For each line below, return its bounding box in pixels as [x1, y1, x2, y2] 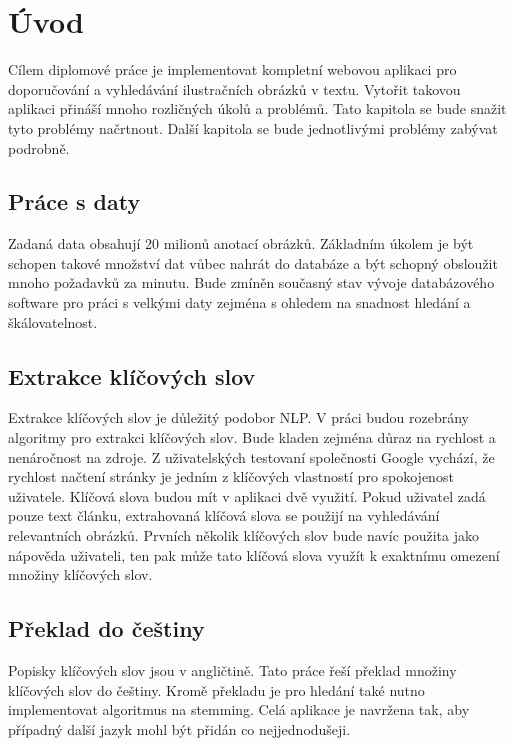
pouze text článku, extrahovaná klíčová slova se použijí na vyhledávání [8, 505, 440, 526]
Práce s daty [8, 186, 141, 217]
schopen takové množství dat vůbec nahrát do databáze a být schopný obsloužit [8, 252, 498, 273]
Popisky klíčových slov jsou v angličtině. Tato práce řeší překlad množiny [8, 660, 457, 681]
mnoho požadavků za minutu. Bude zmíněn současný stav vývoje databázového [8, 272, 495, 293]
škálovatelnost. [8, 311, 98, 332]
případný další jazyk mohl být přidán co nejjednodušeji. [8, 718, 351, 739]
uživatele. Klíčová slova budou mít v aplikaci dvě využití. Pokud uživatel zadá [8, 485, 486, 506]
